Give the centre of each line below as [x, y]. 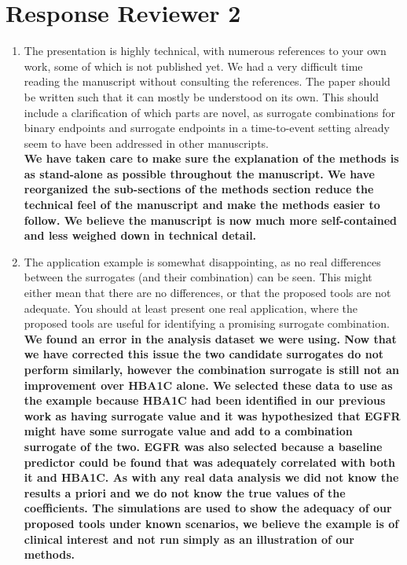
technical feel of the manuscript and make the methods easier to [202, 205]
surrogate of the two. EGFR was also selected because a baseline [203, 446]
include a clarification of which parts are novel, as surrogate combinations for [210, 112]
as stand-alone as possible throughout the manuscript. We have [199, 173]
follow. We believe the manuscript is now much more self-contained [210, 220]
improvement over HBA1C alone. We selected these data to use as [208, 385]
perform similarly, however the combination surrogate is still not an [212, 369]
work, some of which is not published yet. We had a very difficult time [193, 66]
